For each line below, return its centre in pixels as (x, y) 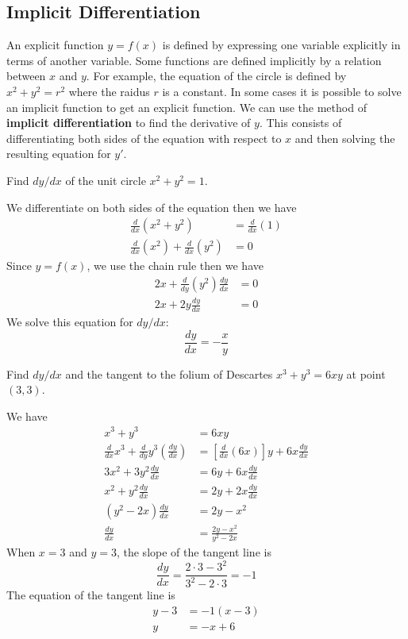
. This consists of (300, 123)
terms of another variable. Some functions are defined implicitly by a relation (194, 60)
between (26, 76)
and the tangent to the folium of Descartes (169, 373)
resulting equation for (59, 154)
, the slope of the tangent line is (194, 551)
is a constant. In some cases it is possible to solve (282, 91)
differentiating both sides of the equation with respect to (144, 138)
